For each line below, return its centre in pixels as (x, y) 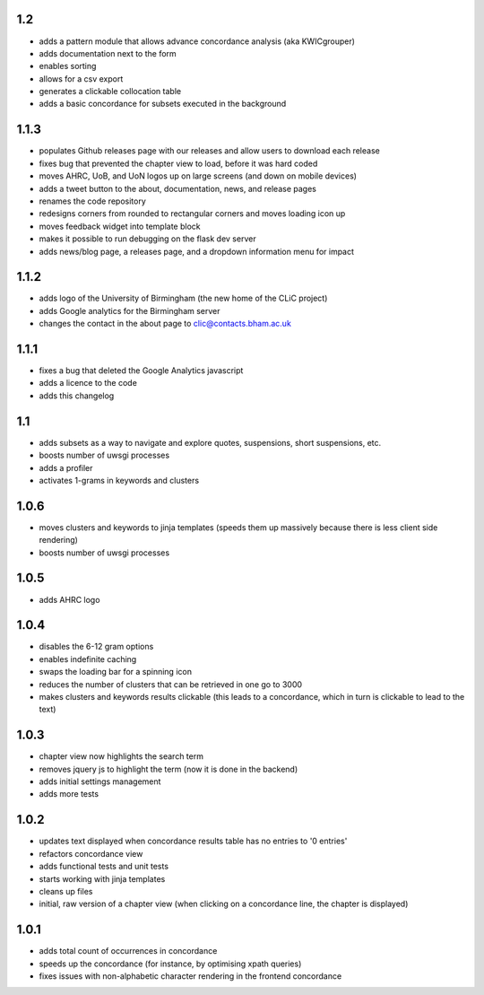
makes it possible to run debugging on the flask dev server (147, 239)
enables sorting (68, 66)
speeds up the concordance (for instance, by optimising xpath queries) (170, 964)
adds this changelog (77, 396)
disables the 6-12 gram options (96, 647)
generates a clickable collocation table (110, 92)
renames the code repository (93, 201)
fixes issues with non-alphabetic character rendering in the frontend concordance (190, 976)
